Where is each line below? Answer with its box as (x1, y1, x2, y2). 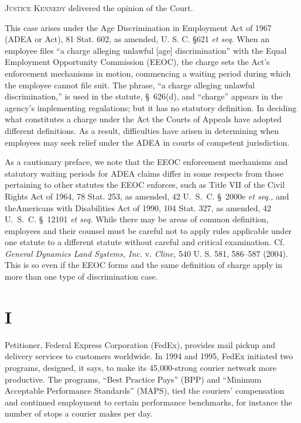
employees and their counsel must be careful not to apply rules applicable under (5, 224, 292, 236)
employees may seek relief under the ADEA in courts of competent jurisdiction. (5, 136, 290, 148)
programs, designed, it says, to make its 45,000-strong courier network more (5, 361, 276, 373)
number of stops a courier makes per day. (5, 407, 153, 419)
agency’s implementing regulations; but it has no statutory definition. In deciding (5, 101, 297, 114)
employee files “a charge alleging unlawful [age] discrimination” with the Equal (5, 44, 287, 56)
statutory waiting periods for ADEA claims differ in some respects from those (5, 167, 283, 179)
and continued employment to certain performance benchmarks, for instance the (5, 396, 292, 408)
